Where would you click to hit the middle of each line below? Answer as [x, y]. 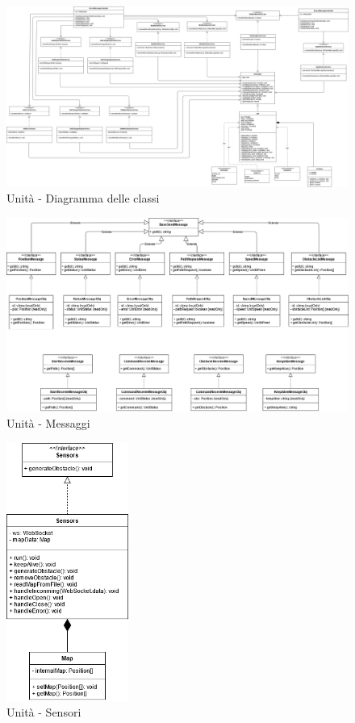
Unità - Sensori [44, 712]
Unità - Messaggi [48, 422]
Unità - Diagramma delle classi [83, 198]
